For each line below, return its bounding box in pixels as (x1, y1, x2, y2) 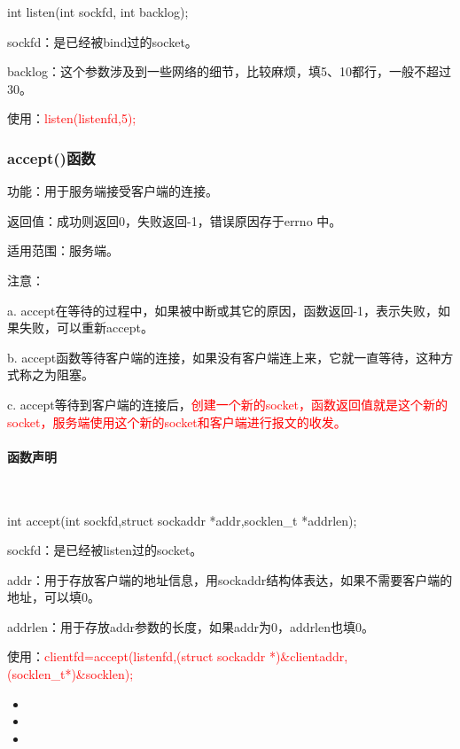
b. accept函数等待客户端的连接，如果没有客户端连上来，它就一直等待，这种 (7, 347, 441, 366)
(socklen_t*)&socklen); (7, 665, 134, 683)
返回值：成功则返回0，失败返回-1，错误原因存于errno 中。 (7, 211, 342, 230)
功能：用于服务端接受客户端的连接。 (7, 182, 218, 200)
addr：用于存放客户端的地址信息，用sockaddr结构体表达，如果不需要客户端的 (7, 570, 453, 589)
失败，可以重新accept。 (19, 318, 153, 337)
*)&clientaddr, (269, 647, 348, 666)
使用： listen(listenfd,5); (7, 109, 136, 128)
